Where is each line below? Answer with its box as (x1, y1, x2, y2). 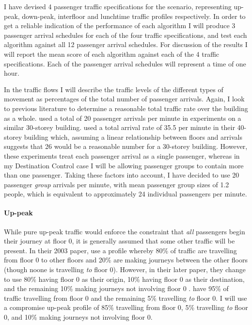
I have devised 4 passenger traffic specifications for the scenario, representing (4, 1, 232, 11)
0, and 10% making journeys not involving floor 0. (4, 312, 153, 322)
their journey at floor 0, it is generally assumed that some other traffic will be (4, 236, 235, 246)
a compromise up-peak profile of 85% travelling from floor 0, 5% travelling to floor (4, 302, 248, 312)
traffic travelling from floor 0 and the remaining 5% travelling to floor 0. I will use (4, 292, 247, 303)
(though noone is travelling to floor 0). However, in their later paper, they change (4, 264, 246, 275)
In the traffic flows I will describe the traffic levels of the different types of (4, 84, 223, 94)
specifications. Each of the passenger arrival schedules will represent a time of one (4, 58, 246, 68)
